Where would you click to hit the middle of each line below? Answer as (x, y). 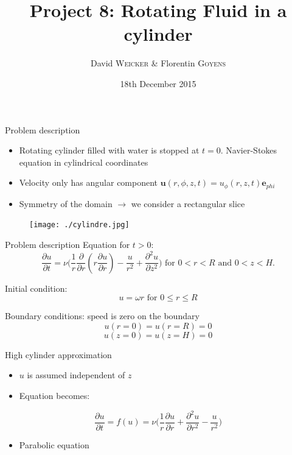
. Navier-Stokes (249, 150)
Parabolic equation (54, 445)
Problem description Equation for (68, 244)
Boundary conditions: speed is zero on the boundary (102, 316)
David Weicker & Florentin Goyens (158, 63)
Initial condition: (36, 288)
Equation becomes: (54, 395)
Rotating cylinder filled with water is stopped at (109, 150)
